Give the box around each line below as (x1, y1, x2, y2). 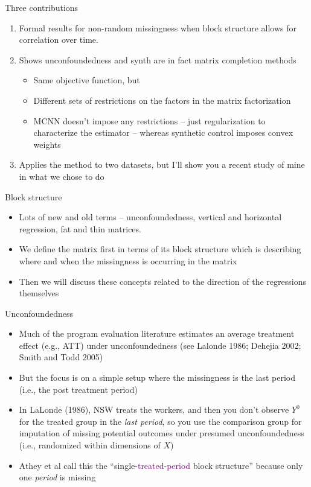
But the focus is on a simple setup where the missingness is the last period (19, 371, 295, 384)
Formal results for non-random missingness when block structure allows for (19, 21, 297, 34)
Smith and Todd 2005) (19, 351, 103, 363)
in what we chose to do (19, 170, 104, 182)
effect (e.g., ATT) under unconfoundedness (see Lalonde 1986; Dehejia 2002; (19, 339, 301, 351)
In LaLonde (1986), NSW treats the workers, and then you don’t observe (19, 403, 289, 416)
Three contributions (5, 1, 79, 13)
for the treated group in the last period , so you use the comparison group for (19, 415, 302, 427)
